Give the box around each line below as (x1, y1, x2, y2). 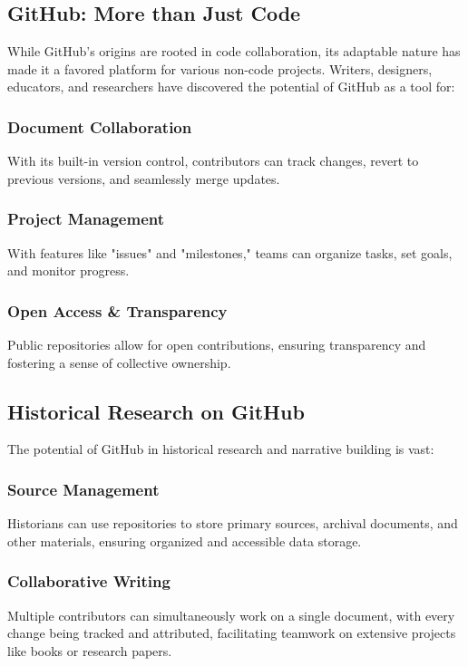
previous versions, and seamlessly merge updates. (7, 169, 280, 188)
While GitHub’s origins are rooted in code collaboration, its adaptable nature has (7, 42, 461, 61)
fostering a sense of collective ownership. (7, 352, 231, 372)
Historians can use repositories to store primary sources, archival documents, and (7, 514, 458, 533)
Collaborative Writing (7, 570, 171, 593)
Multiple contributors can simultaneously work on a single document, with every (7, 605, 455, 624)
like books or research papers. (7, 641, 172, 660)
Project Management (7, 208, 165, 230)
